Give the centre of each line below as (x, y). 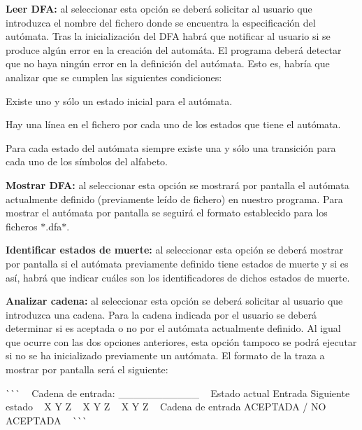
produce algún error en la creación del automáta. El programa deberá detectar (174, 49)
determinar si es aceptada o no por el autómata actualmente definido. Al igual (173, 328)
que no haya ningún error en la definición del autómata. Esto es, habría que (168, 63)
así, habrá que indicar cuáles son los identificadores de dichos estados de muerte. (178, 277)
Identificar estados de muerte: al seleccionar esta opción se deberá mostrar (175, 250)
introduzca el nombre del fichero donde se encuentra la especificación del (161, 22)
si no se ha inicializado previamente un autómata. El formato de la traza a (165, 355)
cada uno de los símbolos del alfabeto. (87, 161)
